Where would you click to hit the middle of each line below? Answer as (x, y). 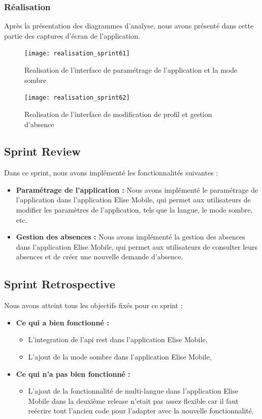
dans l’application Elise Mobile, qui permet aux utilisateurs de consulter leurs (137, 246)
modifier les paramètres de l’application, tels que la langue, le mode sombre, (134, 210)
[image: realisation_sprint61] (77, 54)
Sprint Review (42, 151)
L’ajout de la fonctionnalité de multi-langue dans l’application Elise (133, 391)
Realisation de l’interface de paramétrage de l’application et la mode (131, 70)
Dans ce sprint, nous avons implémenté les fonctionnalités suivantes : (111, 173)
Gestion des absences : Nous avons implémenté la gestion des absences (130, 237)
